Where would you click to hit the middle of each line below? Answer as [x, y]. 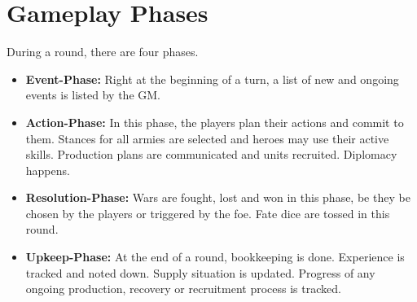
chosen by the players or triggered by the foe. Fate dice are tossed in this [208, 213]
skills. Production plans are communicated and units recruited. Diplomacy [211, 154]
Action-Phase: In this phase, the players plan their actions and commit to [215, 122]
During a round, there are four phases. [103, 52]
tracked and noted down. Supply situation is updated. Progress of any [200, 272]
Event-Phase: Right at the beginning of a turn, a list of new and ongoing [212, 79]
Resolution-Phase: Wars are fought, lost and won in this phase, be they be [218, 197]
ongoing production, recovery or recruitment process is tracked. [183, 289]
